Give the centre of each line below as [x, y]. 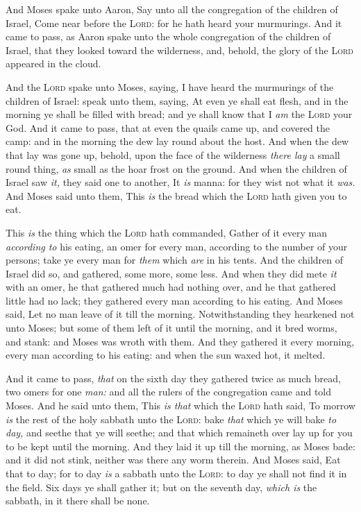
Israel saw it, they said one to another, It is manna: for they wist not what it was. [180, 182]
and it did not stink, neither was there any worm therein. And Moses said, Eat [173, 460]
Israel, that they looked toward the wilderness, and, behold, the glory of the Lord [179, 50]
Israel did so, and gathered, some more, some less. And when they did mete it [171, 273]
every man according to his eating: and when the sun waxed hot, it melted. [166, 355]
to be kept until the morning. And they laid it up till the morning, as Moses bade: [180, 446]
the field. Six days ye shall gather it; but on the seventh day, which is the [161, 487]
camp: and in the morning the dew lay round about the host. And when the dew [177, 141]
